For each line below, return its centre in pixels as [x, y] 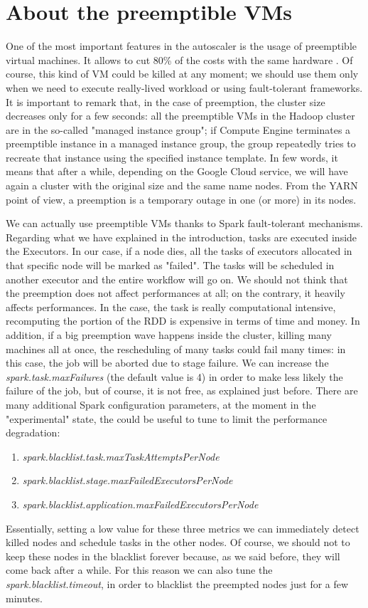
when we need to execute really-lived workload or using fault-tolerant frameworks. [184, 87]
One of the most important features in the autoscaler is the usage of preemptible [182, 46]
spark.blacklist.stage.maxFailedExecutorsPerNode [128, 480]
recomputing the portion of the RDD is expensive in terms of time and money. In [183, 321]
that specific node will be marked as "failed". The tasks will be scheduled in [170, 265]
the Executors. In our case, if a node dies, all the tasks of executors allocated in [179, 251]
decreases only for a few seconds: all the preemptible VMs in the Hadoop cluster [180, 116]
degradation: [33, 433]
